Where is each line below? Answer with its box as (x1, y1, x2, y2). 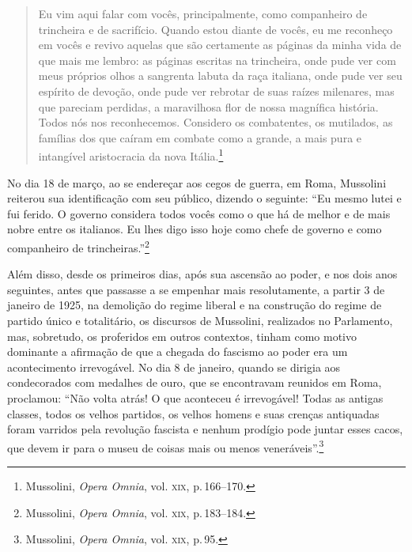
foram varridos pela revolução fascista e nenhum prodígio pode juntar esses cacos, (7, 421, 403, 437)
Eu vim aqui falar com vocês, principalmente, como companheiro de (38, 6, 368, 21)
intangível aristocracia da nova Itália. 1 (38, 146, 224, 164)
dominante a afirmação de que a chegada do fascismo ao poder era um (7, 343, 348, 360)
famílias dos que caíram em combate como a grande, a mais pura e (38, 129, 362, 146)
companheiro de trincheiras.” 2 (7, 236, 149, 255)
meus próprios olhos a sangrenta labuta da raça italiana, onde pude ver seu (38, 67, 403, 84)
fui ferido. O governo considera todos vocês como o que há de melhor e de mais (7, 205, 391, 221)
